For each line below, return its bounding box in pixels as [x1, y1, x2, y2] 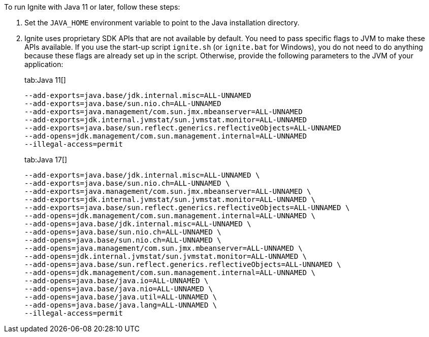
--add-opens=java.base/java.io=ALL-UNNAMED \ [24, 277, 209, 285]
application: [24, 60, 63, 69]
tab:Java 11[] [24, 76, 66, 84]
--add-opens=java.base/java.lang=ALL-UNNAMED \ [24, 301, 217, 309]
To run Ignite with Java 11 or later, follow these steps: [4, 3, 180, 11]
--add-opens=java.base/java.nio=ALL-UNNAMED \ [24, 285, 213, 293]
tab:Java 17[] [24, 155, 68, 164]
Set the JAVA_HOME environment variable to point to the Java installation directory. [24, 18, 300, 27]
